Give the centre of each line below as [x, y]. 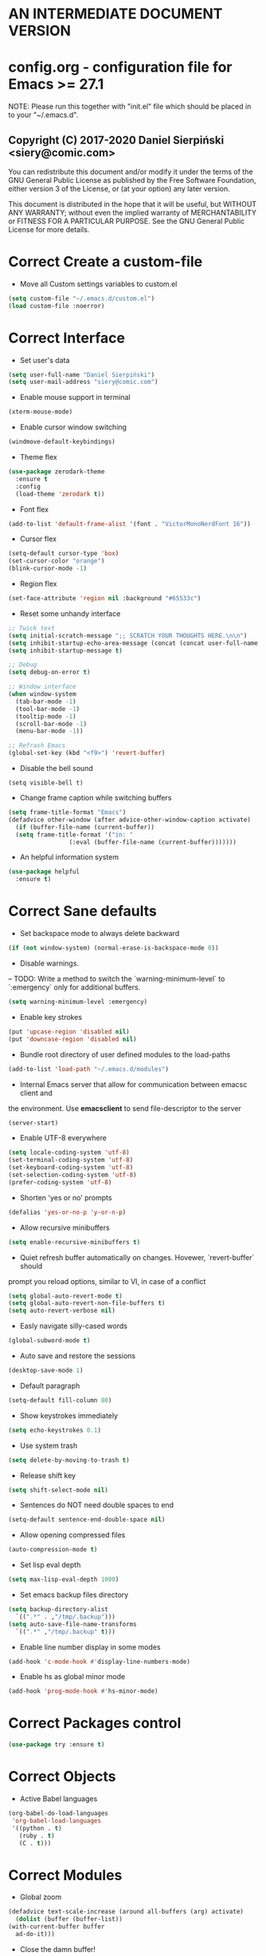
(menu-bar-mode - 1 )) [49, 731]
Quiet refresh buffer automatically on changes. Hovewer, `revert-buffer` [137, 1257]
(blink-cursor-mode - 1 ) [48, 569]
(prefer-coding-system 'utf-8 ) [60, 1182]
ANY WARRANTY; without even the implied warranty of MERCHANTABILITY [133, 212]
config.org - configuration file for [120, 67]
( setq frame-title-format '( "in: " [74, 835]
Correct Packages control [95, 1723]
